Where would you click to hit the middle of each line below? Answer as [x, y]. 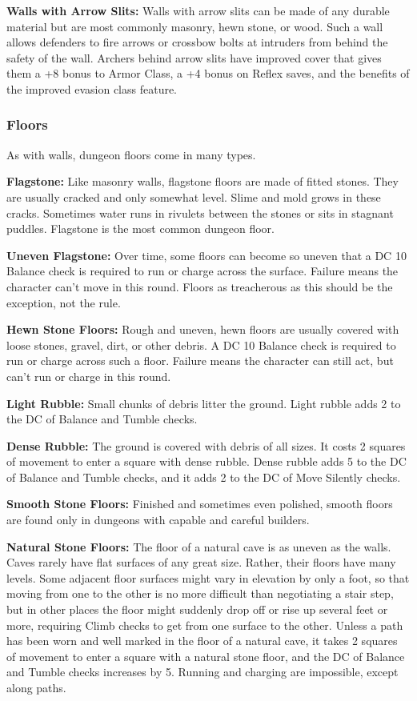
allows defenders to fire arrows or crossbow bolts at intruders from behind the [197, 42]
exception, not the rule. [64, 302]
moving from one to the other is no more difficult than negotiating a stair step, [200, 593]
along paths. [36, 687]
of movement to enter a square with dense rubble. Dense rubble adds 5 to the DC [206, 461]
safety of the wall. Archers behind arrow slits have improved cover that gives [194, 57]
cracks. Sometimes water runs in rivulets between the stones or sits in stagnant [200, 212]
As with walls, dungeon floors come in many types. [131, 154]
